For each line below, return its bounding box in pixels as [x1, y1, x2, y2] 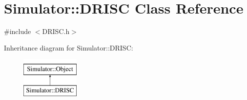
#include [4, 26, 31, 36]
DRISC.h [42, 26, 70, 36]
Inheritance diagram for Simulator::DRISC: [4, 42, 133, 52]
